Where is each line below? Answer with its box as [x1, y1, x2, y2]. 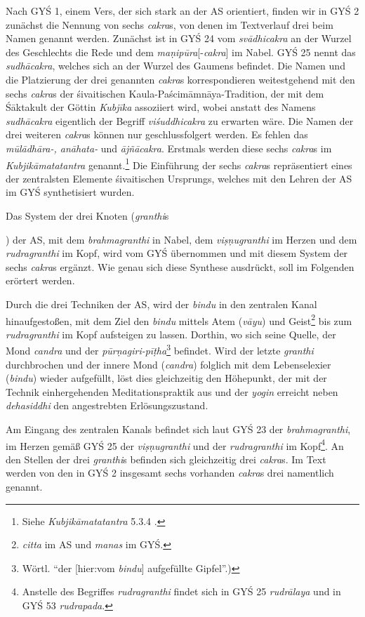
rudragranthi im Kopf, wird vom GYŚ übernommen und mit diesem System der [6, 246, 348, 260]
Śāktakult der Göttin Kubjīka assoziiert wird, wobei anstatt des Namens [6, 100, 316, 114]
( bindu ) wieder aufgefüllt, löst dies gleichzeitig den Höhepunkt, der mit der [6, 371, 327, 385]
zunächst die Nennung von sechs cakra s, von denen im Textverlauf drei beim [6, 17, 333, 32]
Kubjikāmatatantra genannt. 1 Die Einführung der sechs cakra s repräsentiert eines [6, 155, 352, 172]
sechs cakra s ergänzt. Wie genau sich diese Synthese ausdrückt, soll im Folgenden [6, 259, 354, 274]
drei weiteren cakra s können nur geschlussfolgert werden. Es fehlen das [6, 127, 308, 142]
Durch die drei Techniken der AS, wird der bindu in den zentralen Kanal [6, 296, 317, 311]
